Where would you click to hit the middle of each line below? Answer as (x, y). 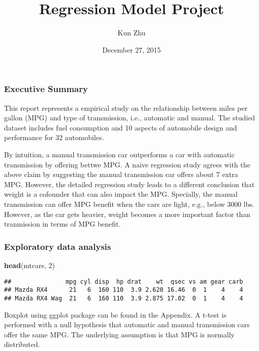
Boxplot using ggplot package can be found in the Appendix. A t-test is (115, 314)
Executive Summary (46, 89)
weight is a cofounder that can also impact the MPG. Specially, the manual (121, 194)
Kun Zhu (132, 33)
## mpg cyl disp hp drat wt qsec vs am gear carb (124, 281)
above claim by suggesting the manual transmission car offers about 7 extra (121, 174)
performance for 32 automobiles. (54, 137)
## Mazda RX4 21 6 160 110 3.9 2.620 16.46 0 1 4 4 (124, 290)
